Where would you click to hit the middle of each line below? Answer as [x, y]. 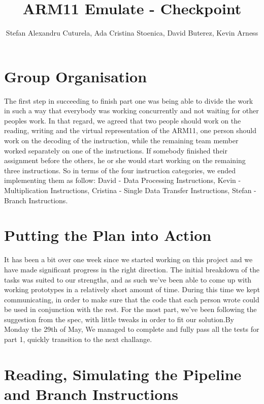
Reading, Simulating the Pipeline [123, 374]
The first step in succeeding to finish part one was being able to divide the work [129, 100]
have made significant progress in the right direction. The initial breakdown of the [132, 269]
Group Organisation [76, 76]
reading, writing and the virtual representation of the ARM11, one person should [130, 130]
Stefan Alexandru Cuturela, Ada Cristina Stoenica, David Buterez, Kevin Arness [132, 33]
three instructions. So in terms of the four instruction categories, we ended [120, 170]
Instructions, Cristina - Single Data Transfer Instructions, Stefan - [153, 190]
